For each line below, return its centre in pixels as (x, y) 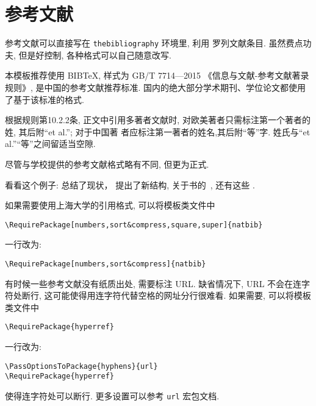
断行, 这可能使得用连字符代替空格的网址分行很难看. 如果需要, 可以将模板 (166, 295)
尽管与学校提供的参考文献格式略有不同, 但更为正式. (107, 164)
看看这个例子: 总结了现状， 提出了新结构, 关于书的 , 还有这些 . (130, 184)
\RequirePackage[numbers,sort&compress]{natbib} (106, 264)
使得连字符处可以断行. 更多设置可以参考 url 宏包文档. (112, 395)
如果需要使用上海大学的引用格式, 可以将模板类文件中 (110, 205)
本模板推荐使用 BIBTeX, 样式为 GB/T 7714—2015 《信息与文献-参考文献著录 (157, 75)
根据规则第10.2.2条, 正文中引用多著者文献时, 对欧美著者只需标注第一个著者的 (158, 120)
